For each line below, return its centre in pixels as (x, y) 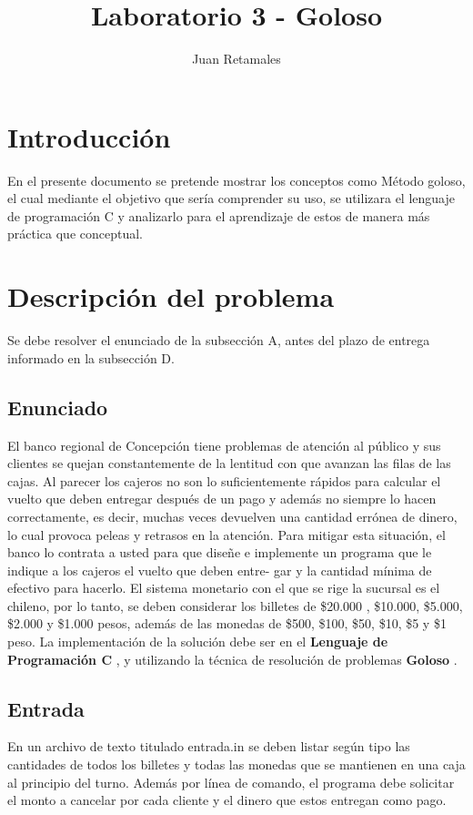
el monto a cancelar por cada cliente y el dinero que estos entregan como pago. (227, 800)
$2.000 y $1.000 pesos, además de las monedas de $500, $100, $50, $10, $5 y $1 (227, 623)
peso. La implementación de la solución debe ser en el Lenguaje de (198, 642)
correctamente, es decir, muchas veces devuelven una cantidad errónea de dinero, (232, 516)
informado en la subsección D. (91, 357)
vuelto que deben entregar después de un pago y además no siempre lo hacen (222, 499)
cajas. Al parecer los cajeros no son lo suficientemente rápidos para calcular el (224, 480)
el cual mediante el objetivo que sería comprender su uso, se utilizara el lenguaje (231, 198)
